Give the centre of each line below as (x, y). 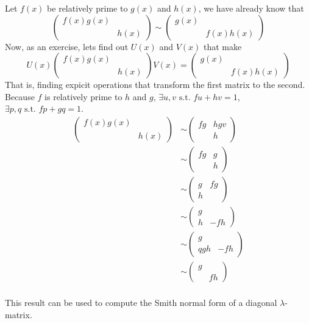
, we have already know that (251, 8)
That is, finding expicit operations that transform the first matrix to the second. (155, 85)
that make (223, 46)
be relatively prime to (87, 8)
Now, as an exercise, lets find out (67, 46)
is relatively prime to (83, 96)
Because (20, 96)
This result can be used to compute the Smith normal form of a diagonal (141, 303)
